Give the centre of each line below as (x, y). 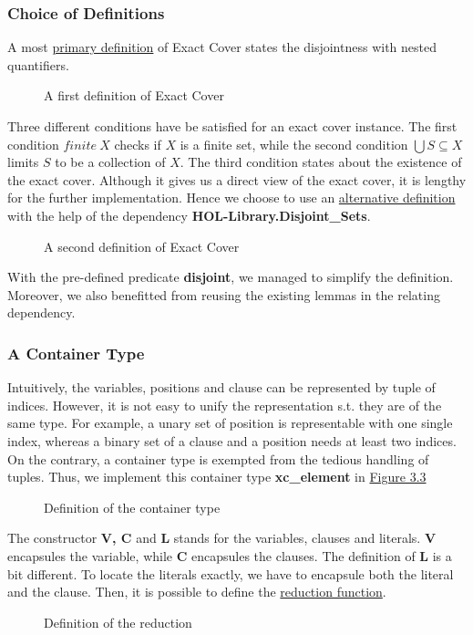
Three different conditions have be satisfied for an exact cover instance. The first (232, 126)
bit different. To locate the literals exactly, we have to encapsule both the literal (231, 573)
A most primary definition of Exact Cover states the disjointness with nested (222, 47)
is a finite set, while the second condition (294, 144)
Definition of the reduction (118, 622)
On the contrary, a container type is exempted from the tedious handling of (218, 458)
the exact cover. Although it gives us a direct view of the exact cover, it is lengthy (237, 179)
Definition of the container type (132, 507)
